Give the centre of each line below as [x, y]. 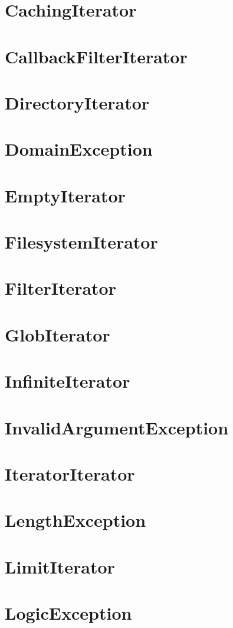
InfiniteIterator [68, 381]
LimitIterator [60, 566]
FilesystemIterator [81, 242]
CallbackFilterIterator [96, 56]
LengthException [76, 520]
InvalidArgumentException [117, 427]
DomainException [79, 149]
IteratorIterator [70, 473]
